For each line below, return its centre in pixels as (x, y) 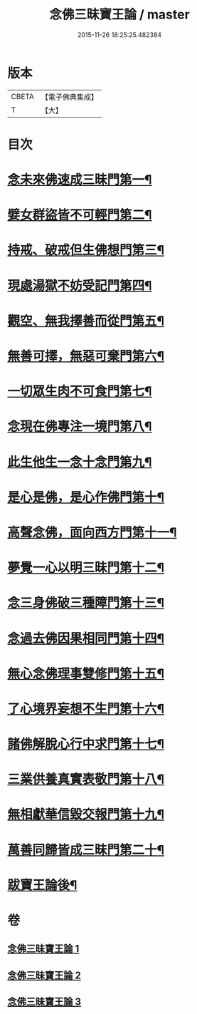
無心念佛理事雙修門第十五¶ (86, 673)
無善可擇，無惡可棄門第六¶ (86, 356)
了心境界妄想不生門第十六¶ (86, 709)
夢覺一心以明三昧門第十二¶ (86, 568)
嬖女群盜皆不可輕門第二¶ (80, 215)
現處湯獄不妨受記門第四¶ (80, 285)
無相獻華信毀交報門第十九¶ (86, 815)
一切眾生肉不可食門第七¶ (80, 392)
